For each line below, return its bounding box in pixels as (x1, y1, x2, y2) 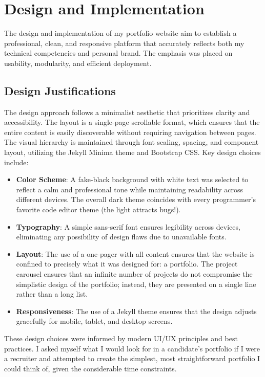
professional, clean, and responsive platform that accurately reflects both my (4, 37, 244, 48)
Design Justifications (4, 82, 116, 98)
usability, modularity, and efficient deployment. (4, 57, 152, 68)
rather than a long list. (16, 289, 88, 299)
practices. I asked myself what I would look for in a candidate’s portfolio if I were (4, 343, 260, 353)
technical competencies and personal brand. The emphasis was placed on (4, 48, 233, 58)
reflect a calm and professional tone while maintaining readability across (16, 184, 243, 194)
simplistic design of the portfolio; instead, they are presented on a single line (16, 278, 256, 289)
